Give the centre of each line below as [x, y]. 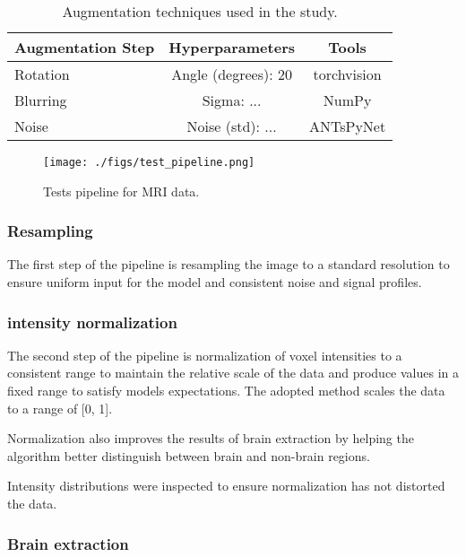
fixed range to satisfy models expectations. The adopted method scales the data [226, 391]
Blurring [41, 100]
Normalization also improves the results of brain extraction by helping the [211, 438]
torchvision [347, 74]
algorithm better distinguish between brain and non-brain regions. [189, 455]
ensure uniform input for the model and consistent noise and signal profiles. [215, 282]
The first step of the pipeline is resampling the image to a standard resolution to [229, 264]
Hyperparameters [232, 47]
